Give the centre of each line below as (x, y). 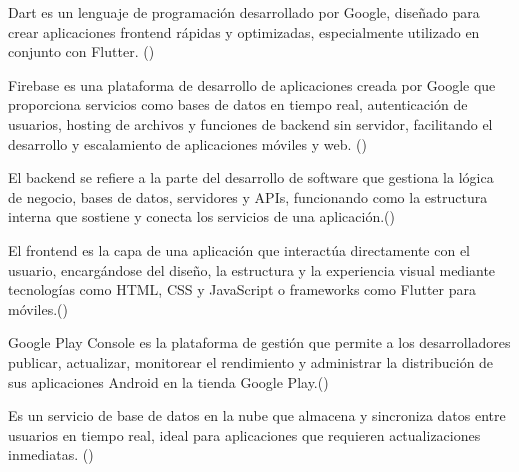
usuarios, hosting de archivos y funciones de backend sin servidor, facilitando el (250, 123)
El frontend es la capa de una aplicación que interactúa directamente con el (239, 249)
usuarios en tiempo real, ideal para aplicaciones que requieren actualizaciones (244, 434)
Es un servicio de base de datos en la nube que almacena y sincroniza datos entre (257, 415)
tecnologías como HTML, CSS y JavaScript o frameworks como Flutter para (242, 289)
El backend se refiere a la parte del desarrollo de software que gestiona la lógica (251, 177)
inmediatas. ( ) (51, 454)
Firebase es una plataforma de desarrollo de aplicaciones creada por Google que (252, 84)
